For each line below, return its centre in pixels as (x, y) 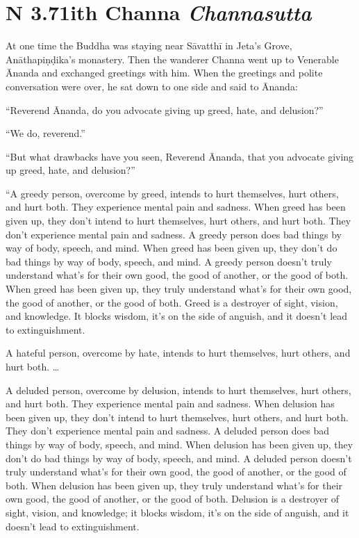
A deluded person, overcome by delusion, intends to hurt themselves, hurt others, (178, 390)
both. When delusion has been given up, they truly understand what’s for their (174, 485)
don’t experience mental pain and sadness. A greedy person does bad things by (174, 234)
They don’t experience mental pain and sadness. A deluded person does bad (167, 431)
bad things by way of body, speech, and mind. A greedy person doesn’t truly (169, 261)
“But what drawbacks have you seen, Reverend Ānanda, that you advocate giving (180, 156)
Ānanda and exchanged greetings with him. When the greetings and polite (164, 73)
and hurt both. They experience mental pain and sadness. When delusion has (170, 404)
